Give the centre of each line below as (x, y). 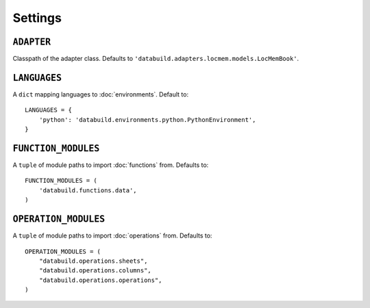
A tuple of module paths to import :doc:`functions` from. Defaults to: (111, 165)
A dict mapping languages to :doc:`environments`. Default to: (100, 94)
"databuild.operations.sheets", (93, 261)
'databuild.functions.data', (88, 190)
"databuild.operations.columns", (95, 271)
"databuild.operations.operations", (100, 280)
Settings (37, 18)
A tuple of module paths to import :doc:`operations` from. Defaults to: (112, 235)
